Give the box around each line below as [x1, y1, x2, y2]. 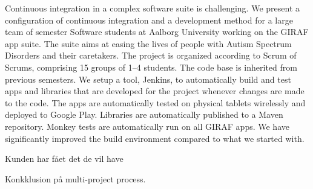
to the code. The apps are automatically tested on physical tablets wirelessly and [5, 96, 306, 109]
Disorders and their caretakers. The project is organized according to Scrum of [5, 49, 297, 62]
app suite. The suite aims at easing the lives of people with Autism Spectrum [5, 37, 292, 50]
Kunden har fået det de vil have [5, 152, 124, 165]
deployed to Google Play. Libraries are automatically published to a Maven [5, 108, 283, 121]
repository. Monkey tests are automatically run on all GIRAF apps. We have [5, 120, 289, 132]
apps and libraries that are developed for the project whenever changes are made [5, 85, 305, 97]
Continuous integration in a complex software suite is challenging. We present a [5, 2, 300, 14]
